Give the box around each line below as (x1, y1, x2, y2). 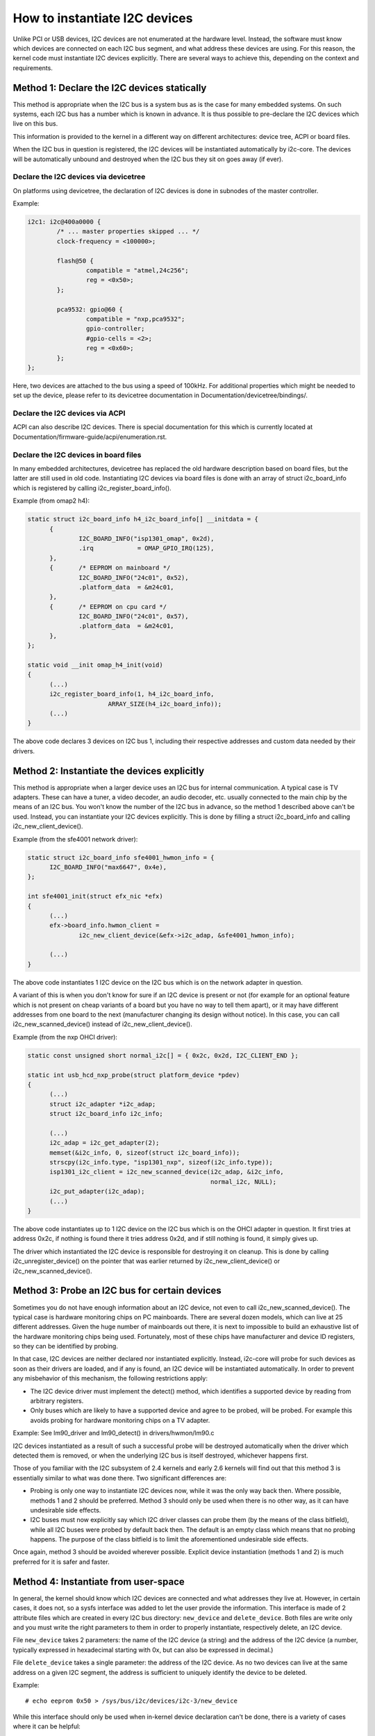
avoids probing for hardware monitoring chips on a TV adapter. (30, 1416, 210, 1424)
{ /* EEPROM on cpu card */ (49, 603, 167, 610)
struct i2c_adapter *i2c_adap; (49, 1100, 156, 1108)
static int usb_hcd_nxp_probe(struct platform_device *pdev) (27, 1071, 240, 1079)
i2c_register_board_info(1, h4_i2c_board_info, (49, 690, 215, 698)
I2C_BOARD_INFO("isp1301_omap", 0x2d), (78, 535, 215, 542)
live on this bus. (12, 119, 58, 128)
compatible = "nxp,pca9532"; (85, 315, 185, 323)
